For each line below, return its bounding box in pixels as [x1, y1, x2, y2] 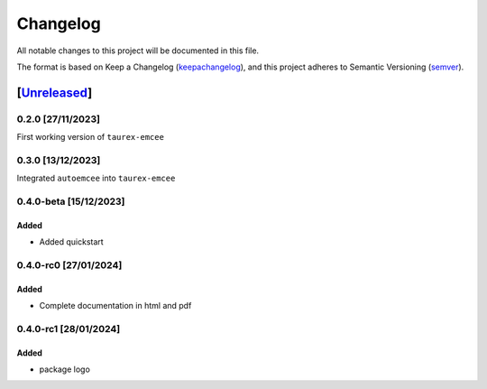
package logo [39, 364, 90, 375]
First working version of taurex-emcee [16, 132, 164, 143]
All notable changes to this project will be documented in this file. [16, 45, 260, 56]
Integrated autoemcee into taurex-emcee [16, 172, 176, 184]
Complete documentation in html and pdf [39, 301, 192, 311]
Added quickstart [39, 236, 104, 247]
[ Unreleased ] [16, 85, 93, 100]
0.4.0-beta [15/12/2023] [16, 195, 125, 208]
